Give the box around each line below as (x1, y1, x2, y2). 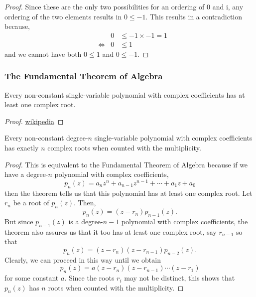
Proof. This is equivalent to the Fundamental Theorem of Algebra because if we (4, 159, 248, 169)
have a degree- (4, 169, 48, 179)
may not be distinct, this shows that (124, 273, 235, 283)
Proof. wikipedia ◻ (4, 116, 64, 126)
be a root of (13, 197, 49, 208)
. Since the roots (64, 273, 115, 283)
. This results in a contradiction (145, 11, 243, 21)
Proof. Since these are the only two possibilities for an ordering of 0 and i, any (4, 1, 244, 11)
